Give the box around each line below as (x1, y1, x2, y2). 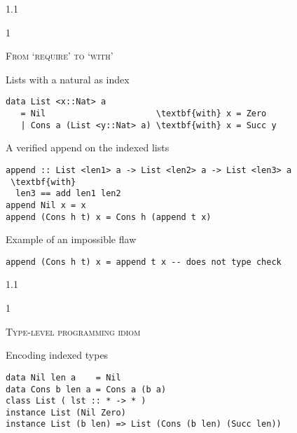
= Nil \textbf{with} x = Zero (20, 109, 267, 119)
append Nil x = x (6, 200, 86, 210)
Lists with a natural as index (6, 71, 130, 86)
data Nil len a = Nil (6, 372, 121, 383)
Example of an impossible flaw (6, 232, 137, 247)
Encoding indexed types (6, 348, 109, 362)
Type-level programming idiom (6, 324, 141, 338)
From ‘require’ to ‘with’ (6, 48, 113, 63)
